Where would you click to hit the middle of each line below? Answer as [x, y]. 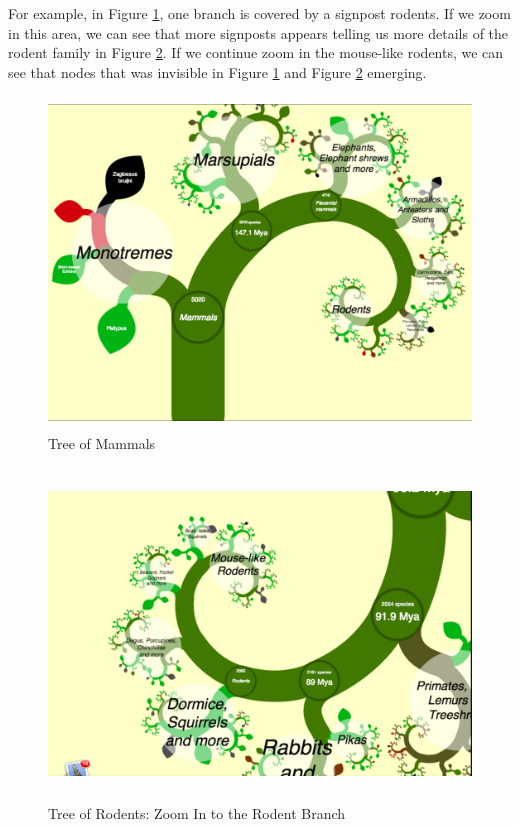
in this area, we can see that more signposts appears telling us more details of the [258, 32]
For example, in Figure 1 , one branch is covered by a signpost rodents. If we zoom [259, 13]
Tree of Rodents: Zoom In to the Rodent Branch [197, 813]
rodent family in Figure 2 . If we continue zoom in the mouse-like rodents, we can [256, 52]
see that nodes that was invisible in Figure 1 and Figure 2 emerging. [217, 71]
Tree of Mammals [102, 442]
